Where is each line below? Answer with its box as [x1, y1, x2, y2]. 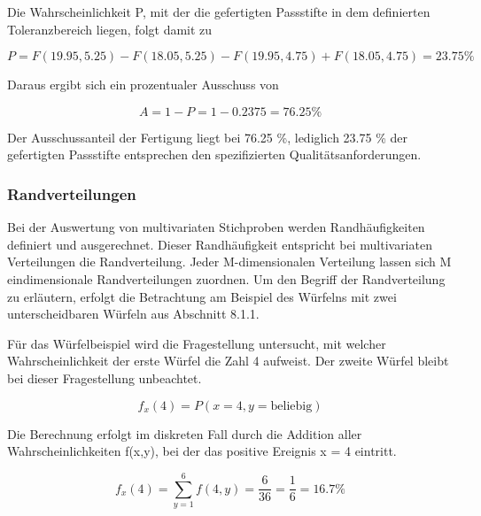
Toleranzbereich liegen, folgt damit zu [7, 19, 213, 38]
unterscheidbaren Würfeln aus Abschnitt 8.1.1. [7, 304, 260, 323]
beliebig [270, 399, 313, 412]
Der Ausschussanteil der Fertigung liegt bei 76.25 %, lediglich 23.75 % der [7, 127, 407, 146]
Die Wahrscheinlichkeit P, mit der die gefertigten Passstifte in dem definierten [7, 3, 431, 20]
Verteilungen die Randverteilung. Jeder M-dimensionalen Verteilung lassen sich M [7, 252, 452, 271]
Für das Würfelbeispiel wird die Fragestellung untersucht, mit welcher [7, 334, 386, 352]
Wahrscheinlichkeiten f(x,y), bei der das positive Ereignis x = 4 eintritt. [7, 442, 397, 460]
